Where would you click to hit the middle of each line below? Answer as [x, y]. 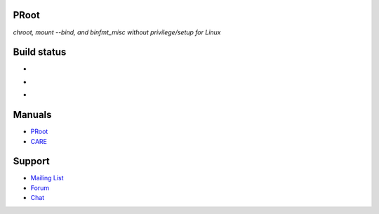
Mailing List [47, 178]
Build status [40, 52]
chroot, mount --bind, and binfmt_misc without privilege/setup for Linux [117, 32]
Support [31, 161]
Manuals [32, 115]
